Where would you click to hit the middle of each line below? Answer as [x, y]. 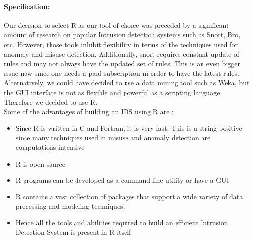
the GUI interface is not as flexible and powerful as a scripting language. [113, 92]
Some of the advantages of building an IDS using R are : [89, 111]
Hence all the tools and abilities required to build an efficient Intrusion [122, 222]
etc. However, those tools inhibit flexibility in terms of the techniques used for [121, 44]
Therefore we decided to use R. [51, 102]
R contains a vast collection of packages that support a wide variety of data [129, 196]
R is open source [40, 163]
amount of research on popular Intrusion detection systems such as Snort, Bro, [122, 35]
